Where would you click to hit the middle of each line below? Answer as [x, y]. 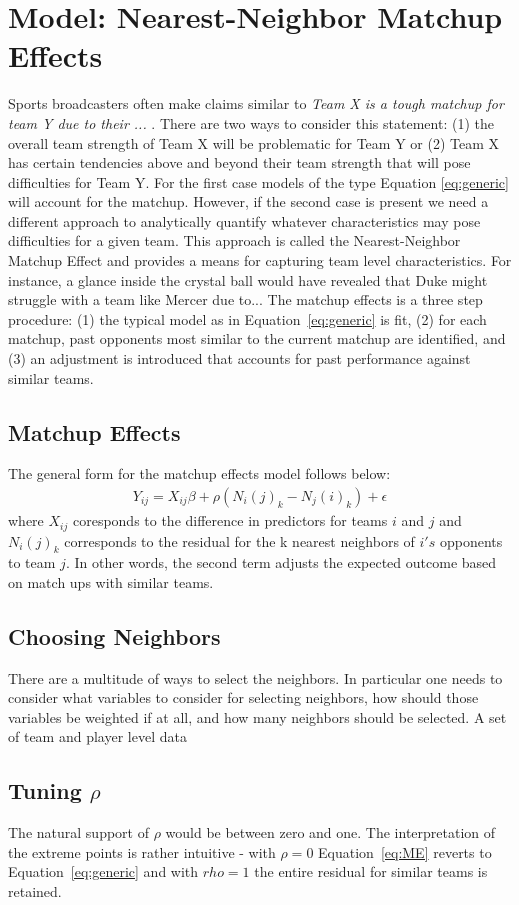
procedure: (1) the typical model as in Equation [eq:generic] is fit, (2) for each [247, 318]
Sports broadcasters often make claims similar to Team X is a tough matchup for [256, 103]
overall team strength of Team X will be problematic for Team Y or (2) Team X [253, 142]
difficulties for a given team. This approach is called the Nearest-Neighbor [234, 240]
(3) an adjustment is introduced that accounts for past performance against [239, 358]
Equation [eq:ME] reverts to [405, 851]
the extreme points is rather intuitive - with [142, 851]
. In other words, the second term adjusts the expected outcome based [281, 562]
